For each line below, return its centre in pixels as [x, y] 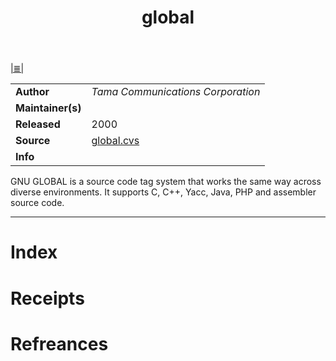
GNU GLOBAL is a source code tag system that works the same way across [166, 182]
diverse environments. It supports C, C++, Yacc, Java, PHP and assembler [163, 192]
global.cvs [115, 141]
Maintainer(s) [48, 108]
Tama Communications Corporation [176, 92]
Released [38, 124]
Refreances [59, 343]
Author [32, 92]
